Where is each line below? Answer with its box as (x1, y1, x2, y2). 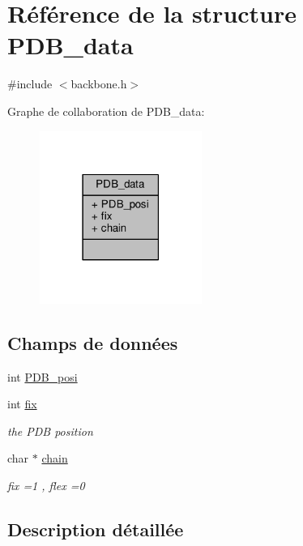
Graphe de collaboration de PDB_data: (7, 102, 205, 119)
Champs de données (7, 330, 178, 355)
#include (7, 75, 53, 92)
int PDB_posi (7, 368, 78, 385)
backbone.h (70, 75, 127, 92)
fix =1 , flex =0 (7, 477, 85, 494)
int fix (7, 395, 37, 412)
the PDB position (7, 422, 93, 439)
